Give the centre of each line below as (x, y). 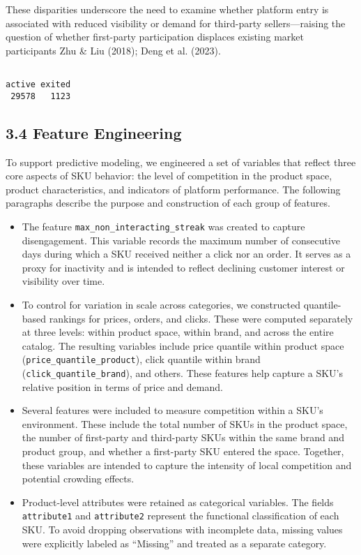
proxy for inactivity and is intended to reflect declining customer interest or (183, 267)
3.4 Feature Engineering (94, 132)
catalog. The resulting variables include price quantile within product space (183, 345)
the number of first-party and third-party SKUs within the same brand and (183, 437)
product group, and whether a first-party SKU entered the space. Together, (183, 451)
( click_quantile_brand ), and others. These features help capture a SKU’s (182, 372)
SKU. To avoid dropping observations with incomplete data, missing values (182, 530)
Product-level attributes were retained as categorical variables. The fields (178, 502)
